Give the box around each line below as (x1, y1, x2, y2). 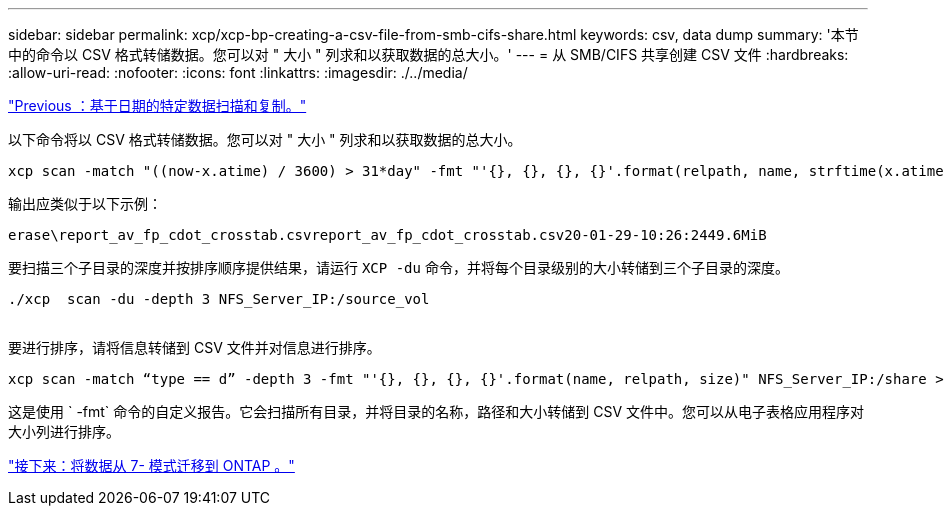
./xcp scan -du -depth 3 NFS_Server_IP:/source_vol (8, 291, 430, 307)
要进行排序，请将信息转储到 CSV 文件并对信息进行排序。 (8, 339, 381, 356)
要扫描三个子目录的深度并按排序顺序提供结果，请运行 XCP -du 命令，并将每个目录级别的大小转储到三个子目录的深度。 (8, 259, 789, 276)
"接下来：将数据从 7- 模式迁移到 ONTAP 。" (8, 457, 295, 474)
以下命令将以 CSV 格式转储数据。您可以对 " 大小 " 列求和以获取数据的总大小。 (8, 131, 522, 148)
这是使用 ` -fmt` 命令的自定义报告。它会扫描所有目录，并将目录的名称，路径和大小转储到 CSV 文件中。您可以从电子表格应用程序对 (8, 403, 865, 420)
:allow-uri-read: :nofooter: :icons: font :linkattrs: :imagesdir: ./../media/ (8, 64, 468, 81)
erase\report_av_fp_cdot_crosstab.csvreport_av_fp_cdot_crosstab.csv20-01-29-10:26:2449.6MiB (8, 227, 767, 243)
